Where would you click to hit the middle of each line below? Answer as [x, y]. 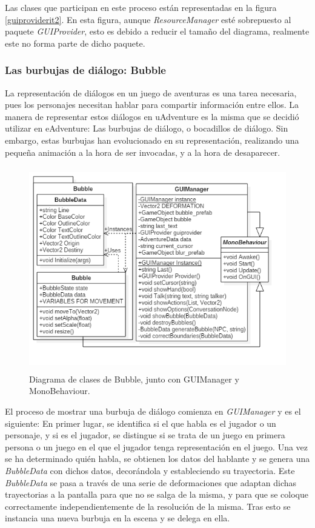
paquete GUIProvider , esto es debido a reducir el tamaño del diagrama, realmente [157, 31]
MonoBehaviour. [60, 391]
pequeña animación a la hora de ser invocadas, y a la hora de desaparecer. [143, 152]
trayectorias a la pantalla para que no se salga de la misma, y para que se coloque [157, 494]
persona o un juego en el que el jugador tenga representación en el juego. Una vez [157, 446]
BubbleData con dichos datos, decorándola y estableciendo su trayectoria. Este [150, 470]
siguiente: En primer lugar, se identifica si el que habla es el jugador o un [141, 423]
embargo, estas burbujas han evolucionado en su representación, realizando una [152, 140]
